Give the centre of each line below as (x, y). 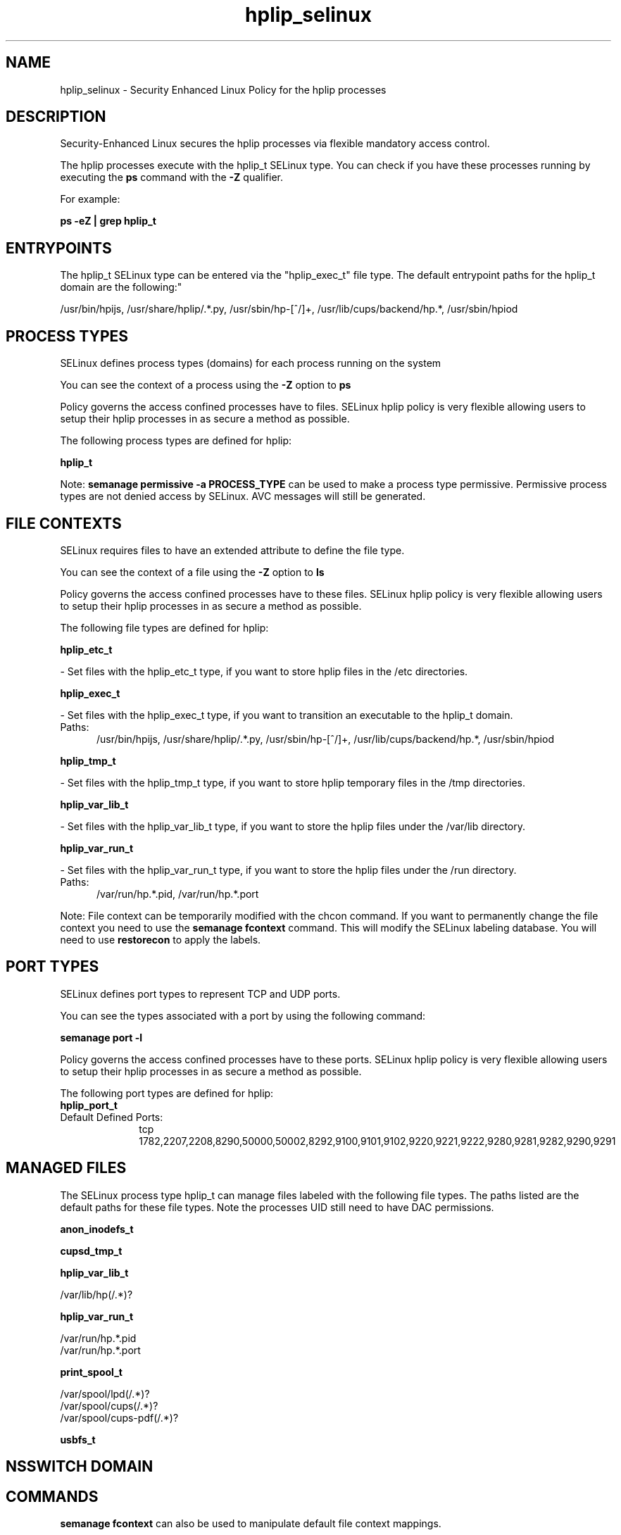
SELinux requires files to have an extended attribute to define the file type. (232, 550)
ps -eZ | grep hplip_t (108, 221)
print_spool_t (91, 1372)
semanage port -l (101, 1037)
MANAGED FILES (66, 1168)
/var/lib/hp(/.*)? (96, 1294)
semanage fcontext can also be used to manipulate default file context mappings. (251, 1523)
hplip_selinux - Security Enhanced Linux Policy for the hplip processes (223, 89)
